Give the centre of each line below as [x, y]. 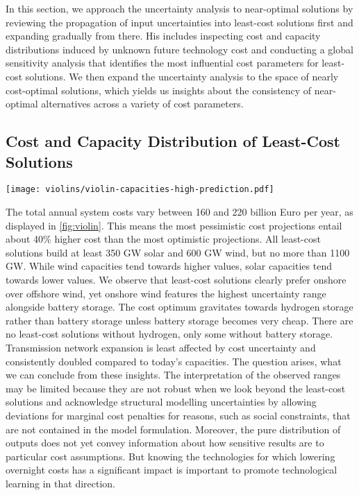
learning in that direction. [61, 483]
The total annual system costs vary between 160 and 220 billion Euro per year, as [179, 211]
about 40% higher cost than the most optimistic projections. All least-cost [163, 239]
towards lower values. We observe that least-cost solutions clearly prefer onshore [176, 279]
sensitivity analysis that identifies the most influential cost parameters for [162, 63]
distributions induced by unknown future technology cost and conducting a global [179, 49]
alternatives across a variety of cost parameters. [142, 104]
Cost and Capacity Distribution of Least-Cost [173, 141]
